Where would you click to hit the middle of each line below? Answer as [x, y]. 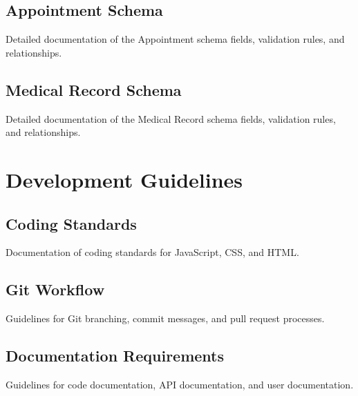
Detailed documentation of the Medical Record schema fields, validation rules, [171, 118]
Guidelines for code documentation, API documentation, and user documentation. [180, 384]
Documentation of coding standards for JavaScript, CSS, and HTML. [152, 252]
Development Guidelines [124, 179]
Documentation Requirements [115, 356]
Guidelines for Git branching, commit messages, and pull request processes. [165, 318]
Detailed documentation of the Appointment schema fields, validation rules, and [175, 39]
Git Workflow [55, 289]
